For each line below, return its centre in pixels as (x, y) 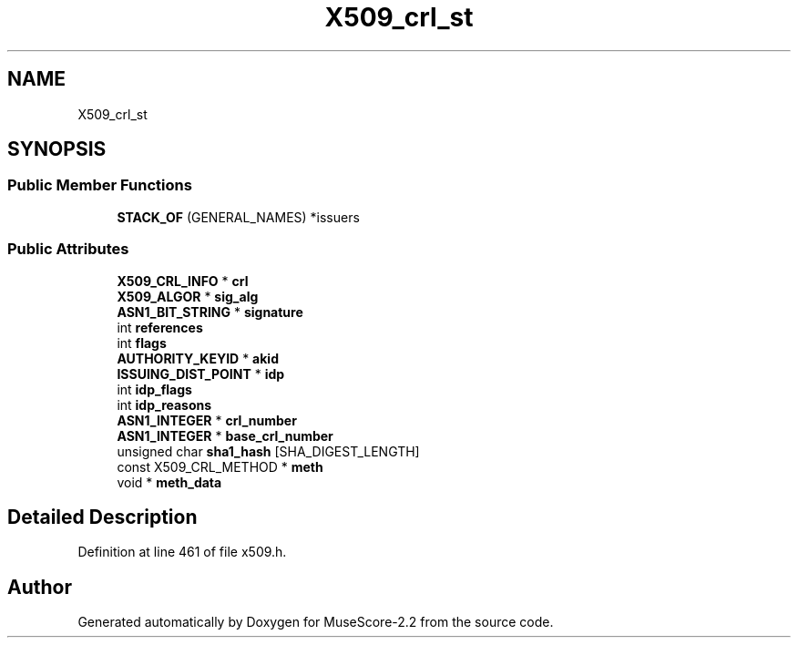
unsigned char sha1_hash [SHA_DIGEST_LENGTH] (268, 451)
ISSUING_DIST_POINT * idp (201, 374)
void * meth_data (169, 482)
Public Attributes (68, 249)
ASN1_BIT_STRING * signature (210, 312)
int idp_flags (154, 389)
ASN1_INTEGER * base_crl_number (225, 435)
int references (160, 327)
